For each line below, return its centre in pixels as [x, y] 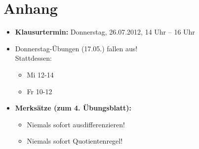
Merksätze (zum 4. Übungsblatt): [73, 108]
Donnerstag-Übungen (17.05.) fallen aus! [76, 48]
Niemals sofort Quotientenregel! [75, 141]
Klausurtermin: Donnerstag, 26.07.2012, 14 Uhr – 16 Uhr [105, 32]
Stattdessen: [33, 58]
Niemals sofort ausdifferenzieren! [76, 124]
